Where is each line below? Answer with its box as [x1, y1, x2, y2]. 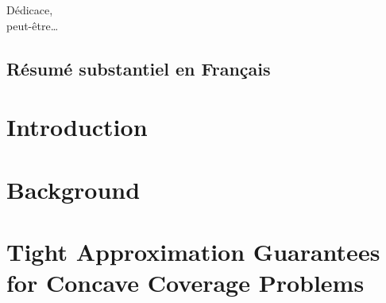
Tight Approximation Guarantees [6, 235, 380, 267]
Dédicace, [6, 2, 53, 17]
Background [6, 173, 141, 205]
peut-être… [6, 17, 59, 33]
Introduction [6, 111, 148, 143]
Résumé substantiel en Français [6, 56, 271, 80]
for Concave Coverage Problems [6, 266, 365, 299]
